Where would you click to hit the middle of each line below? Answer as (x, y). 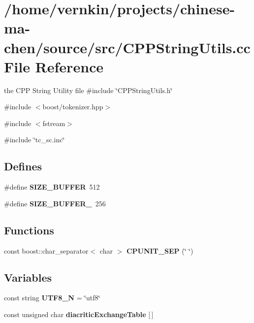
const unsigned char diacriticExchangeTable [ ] (79, 314)
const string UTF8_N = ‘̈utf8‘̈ (52, 298)
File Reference (54, 66)
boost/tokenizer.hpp (73, 107)
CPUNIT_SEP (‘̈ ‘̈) (160, 250)
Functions (29, 230)
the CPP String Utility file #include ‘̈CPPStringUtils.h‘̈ (88, 90)
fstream (54, 123)
